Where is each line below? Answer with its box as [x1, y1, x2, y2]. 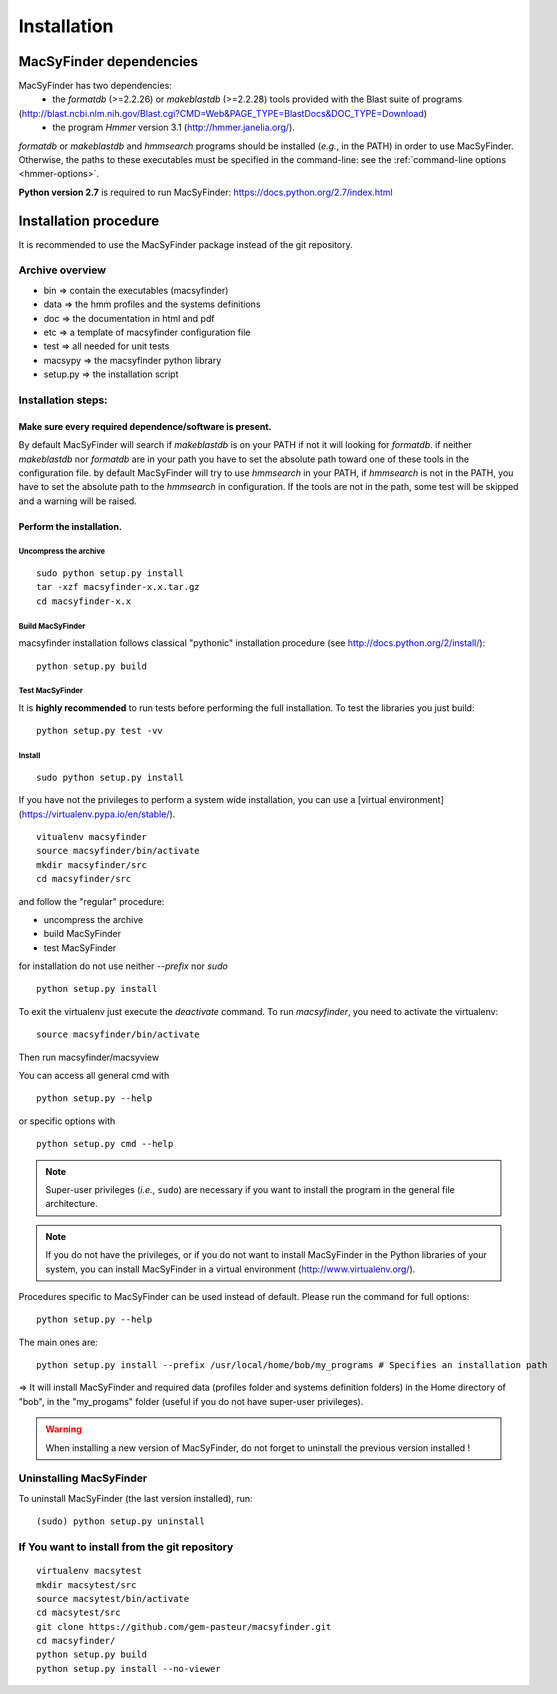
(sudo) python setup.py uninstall [36, 1516, 205, 1527]
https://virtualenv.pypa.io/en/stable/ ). [21, 808, 176, 820]
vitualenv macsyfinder [36, 831, 148, 842]
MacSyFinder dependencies [18, 53, 199, 70]
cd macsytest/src [36, 1607, 121, 1619]
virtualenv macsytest [36, 1565, 142, 1577]
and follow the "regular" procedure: [18, 895, 165, 907]
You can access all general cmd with [18, 1070, 170, 1082]
